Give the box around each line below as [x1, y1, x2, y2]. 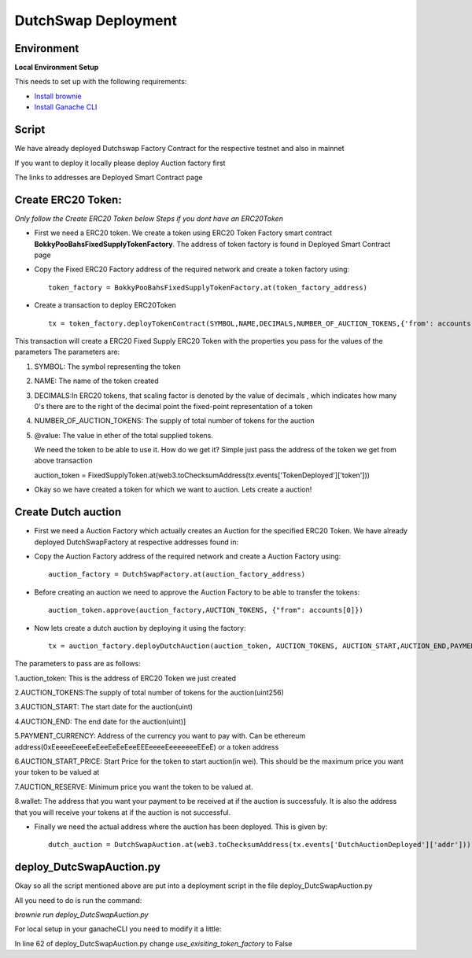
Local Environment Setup [14, 63, 99, 72]
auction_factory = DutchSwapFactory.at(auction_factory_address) [48, 570, 306, 579]
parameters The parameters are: [14, 347, 120, 357]
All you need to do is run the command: [14, 895, 142, 905]
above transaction [34, 456, 94, 466]
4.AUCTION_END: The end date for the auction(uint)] [14, 717, 186, 726]
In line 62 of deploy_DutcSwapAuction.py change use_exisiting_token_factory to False [14, 938, 293, 948]
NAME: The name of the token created [34, 376, 159, 385]
